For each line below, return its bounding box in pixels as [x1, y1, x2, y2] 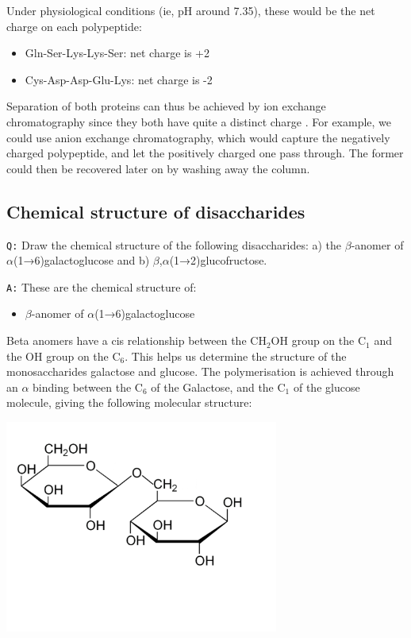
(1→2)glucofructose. [169, 252, 267, 269]
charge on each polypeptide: [6, 17, 142, 34]
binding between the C [33, 378, 143, 395]
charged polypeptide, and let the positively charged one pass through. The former [6, 145, 404, 161]
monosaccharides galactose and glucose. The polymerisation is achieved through [6, 363, 394, 380]
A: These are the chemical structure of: [6, 278, 197, 295]
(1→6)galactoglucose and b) [13, 252, 150, 269]
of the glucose [293, 378, 360, 395]
